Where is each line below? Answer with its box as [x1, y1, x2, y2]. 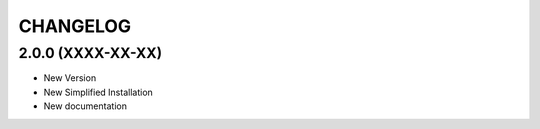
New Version [43, 72, 97, 84]
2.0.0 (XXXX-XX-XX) [18, 44, 163, 62]
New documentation [43, 100, 127, 112]
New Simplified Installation [43, 86, 154, 98]
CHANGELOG [18, 15, 132, 37]
